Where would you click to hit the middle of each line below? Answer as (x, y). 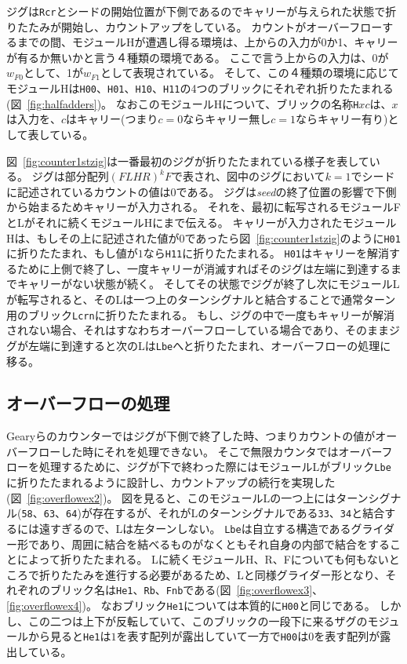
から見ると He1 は (69, 636)
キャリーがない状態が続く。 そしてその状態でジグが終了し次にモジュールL (208, 284)
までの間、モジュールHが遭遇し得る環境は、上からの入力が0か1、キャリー (207, 42)
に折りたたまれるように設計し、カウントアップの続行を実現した (171, 482)
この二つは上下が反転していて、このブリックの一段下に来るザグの (198, 620)
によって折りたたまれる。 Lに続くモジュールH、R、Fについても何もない (203, 559)
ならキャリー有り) (342, 119)
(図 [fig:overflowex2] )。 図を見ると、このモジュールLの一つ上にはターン (187, 497)
